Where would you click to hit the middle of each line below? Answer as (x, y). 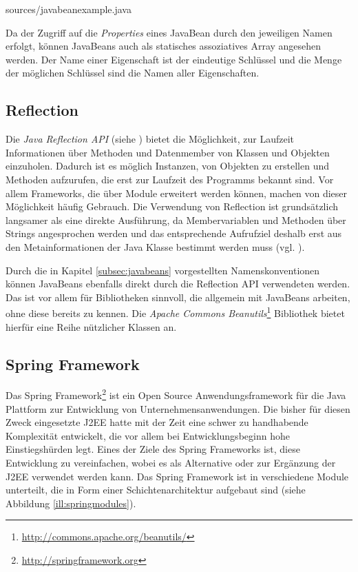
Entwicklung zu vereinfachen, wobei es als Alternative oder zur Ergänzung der (171, 462)
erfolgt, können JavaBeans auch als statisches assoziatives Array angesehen (164, 46)
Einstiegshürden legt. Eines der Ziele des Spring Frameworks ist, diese (153, 449)
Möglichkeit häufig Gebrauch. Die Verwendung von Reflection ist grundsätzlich (172, 206)
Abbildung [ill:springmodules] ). (71, 503)
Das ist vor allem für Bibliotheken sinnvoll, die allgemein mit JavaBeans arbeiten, (178, 297)
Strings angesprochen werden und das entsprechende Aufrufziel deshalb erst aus (174, 233)
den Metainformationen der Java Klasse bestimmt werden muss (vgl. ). (155, 246)
